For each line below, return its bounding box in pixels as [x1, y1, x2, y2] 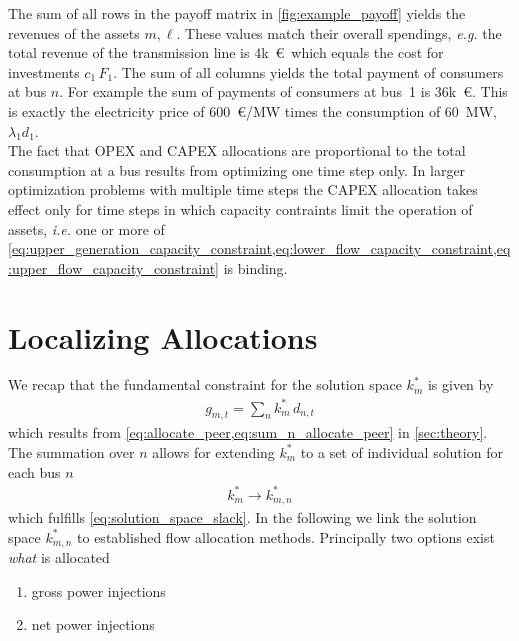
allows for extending [152, 441, 275, 462]
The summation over [8, 441, 135, 462]
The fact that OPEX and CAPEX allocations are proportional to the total [8, 140, 466, 161]
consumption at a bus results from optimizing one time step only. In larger [8, 159, 466, 180]
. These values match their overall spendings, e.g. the [176, 22, 502, 43]
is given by [427, 374, 494, 395]
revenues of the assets [8, 22, 140, 43]
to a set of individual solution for [300, 441, 503, 462]
